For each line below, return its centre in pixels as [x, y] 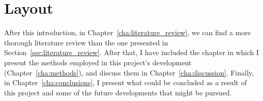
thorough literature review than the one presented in [86, 42]
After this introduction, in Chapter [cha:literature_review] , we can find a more [127, 32]
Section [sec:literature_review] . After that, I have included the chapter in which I [131, 52]
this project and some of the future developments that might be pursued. [118, 92]
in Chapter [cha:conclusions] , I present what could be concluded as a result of [125, 82]
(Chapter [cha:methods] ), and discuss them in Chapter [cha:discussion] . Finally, [129, 72]
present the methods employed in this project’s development [98, 62]
